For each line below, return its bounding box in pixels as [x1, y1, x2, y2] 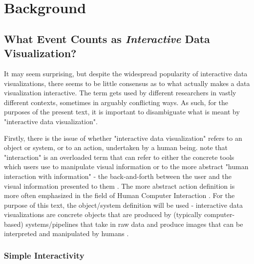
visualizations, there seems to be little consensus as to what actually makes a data [4, 78, 250, 88]
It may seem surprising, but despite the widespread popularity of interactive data [4, 68, 248, 78]
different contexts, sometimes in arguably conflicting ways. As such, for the [4, 97, 229, 107]
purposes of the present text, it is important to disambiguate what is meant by [4, 107, 240, 117]
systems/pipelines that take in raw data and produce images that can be [25, 219, 243, 229]
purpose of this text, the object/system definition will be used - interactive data [4, 199, 243, 210]
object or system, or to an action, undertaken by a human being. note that [4, 142, 228, 153]
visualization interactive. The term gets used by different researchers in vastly [4, 88, 236, 98]
